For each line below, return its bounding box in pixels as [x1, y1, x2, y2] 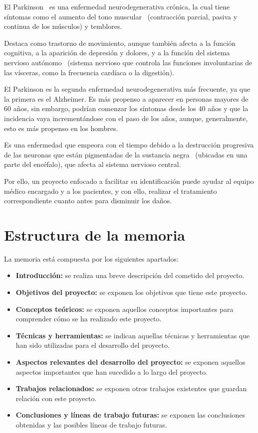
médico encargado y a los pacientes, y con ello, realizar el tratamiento [4, 185, 217, 196]
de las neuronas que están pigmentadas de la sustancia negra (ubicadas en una [4, 149, 248, 159]
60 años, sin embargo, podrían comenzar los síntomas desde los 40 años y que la [4, 103, 249, 114]
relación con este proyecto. [15, 393, 97, 403]
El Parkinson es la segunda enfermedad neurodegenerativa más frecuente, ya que [4, 84, 251, 94]
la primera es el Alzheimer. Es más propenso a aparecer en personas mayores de [4, 93, 249, 104]
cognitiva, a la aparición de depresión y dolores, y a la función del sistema [4, 47, 230, 58]
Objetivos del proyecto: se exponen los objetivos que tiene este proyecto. [15, 287, 248, 297]
